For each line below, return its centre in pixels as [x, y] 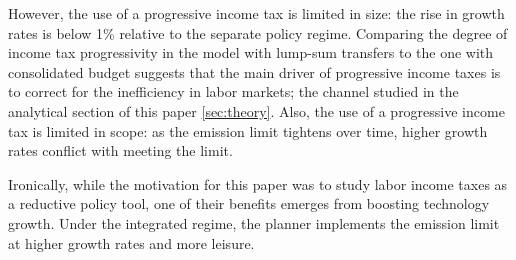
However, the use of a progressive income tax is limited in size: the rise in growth [256, 13]
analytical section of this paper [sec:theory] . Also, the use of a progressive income [256, 110]
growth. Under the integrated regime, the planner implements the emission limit [254, 222]
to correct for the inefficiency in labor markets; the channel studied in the [233, 91]
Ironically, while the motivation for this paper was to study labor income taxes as [258, 183]
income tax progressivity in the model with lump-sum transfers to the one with [251, 52]
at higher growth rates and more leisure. [131, 242]
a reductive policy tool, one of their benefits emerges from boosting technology [249, 203]
